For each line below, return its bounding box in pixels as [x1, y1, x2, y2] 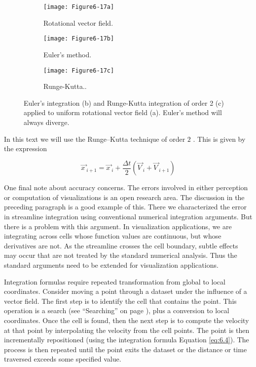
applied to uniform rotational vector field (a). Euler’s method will [24, 107, 222, 118]
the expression [4, 143, 47, 154]
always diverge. [24, 117, 70, 127]
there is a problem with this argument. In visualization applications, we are [4, 221, 232, 231]
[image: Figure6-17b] [43, 35, 114, 42]
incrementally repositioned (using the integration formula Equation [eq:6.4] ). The [4, 334, 249, 345]
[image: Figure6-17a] [43, 3, 114, 10]
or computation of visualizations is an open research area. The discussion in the [4, 192, 245, 202]
